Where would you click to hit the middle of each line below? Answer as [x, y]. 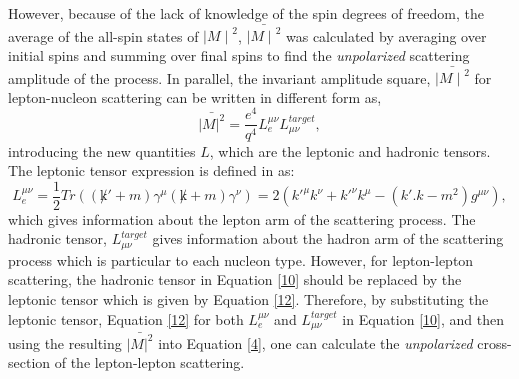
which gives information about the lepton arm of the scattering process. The [242, 218]
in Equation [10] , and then [423, 318]
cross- [494, 342]
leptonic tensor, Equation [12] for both [126, 318]
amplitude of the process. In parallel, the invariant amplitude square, [219, 77]
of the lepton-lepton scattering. [149, 362]
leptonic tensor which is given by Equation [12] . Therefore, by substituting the [248, 299]
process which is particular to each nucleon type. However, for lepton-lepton [241, 259]
